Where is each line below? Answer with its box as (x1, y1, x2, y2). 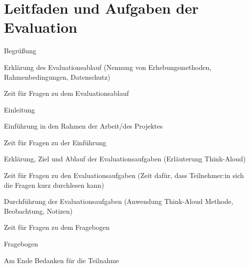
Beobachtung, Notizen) (4, 205, 73, 216)
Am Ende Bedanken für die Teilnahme (4, 255, 119, 265)
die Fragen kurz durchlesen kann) (4, 179, 104, 190)
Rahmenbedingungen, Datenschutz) (4, 71, 111, 82)
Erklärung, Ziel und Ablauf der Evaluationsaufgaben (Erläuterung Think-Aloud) (4, 154, 246, 164)
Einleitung (4, 104, 35, 114)
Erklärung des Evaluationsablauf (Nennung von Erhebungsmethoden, (4, 62, 212, 72)
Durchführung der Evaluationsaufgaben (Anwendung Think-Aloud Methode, (4, 196, 233, 206)
